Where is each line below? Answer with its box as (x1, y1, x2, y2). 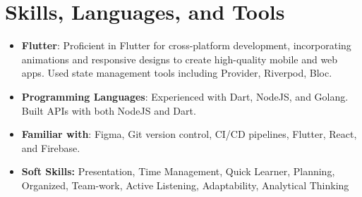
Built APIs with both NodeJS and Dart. (21, 103, 196, 117)
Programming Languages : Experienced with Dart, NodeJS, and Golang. (21, 89, 349, 103)
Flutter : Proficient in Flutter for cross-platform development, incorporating (21, 38, 351, 53)
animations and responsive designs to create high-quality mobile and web (21, 51, 338, 66)
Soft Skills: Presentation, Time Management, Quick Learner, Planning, (21, 164, 335, 179)
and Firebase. (21, 140, 80, 155)
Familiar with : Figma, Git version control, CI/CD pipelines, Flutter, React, (21, 127, 357, 141)
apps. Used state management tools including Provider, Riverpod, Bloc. (21, 65, 332, 80)
